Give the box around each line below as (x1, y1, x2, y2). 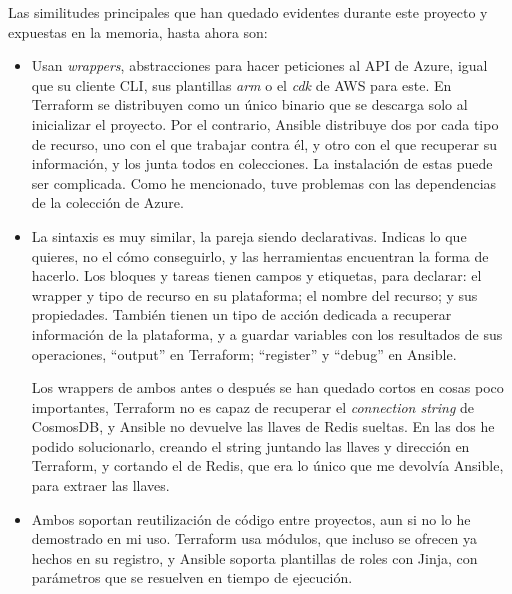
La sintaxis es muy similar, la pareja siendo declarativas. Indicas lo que (31, 225, 467, 246)
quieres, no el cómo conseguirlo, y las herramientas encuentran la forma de (31, 245, 489, 266)
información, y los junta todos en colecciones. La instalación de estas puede (31, 153, 493, 174)
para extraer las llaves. (31, 475, 170, 496)
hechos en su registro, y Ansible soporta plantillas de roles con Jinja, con (31, 547, 478, 568)
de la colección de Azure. (31, 192, 184, 213)
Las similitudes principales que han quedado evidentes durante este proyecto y (8, 2, 488, 22)
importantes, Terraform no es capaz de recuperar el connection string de (31, 396, 475, 417)
